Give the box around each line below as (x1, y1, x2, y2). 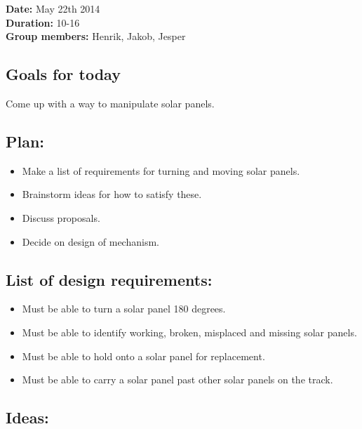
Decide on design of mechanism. (22, 234, 159, 249)
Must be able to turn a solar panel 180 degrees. (22, 301, 226, 316)
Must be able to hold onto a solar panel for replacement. (22, 348, 265, 363)
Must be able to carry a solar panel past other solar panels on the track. (22, 372, 333, 387)
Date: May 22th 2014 (6, 1, 100, 15)
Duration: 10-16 (6, 15, 80, 29)
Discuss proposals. (22, 210, 100, 225)
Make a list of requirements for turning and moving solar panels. (22, 163, 300, 178)
